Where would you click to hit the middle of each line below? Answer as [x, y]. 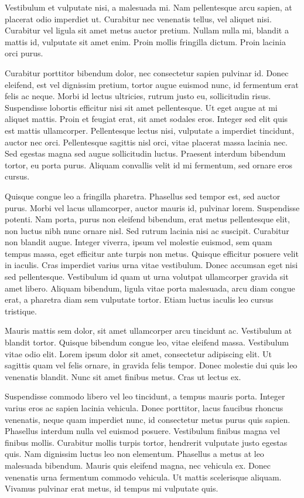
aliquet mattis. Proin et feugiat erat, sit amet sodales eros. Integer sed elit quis [146, 119]
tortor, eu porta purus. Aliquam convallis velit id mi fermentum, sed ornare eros [149, 165]
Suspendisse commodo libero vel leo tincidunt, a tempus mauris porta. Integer [145, 396]
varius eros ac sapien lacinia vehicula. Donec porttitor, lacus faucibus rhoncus [144, 408]
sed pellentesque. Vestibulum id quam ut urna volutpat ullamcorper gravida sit [147, 277]
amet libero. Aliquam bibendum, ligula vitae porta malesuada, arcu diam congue [150, 288]
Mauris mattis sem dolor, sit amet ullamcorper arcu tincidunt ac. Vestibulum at [148, 331]
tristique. [21, 311]
